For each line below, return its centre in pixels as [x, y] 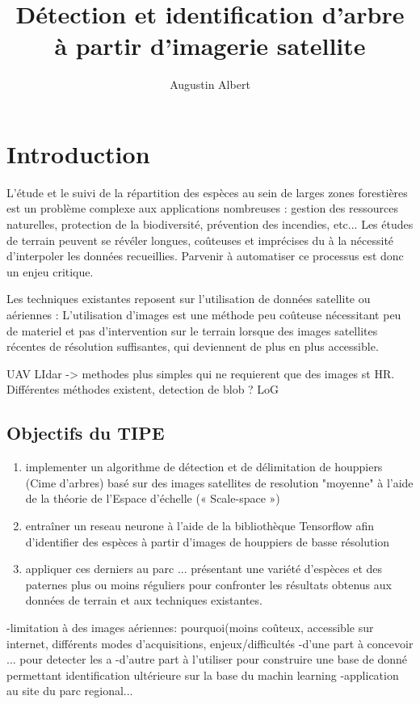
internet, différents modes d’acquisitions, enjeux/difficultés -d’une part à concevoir [210, 643]
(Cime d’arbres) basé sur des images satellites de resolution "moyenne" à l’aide [219, 482]
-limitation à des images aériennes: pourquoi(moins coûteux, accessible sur [190, 627]
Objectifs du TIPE [86, 433]
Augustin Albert [210, 84]
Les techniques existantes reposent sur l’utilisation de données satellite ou [189, 299]
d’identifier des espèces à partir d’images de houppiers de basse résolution [208, 541]
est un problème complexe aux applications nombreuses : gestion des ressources [202, 208]
